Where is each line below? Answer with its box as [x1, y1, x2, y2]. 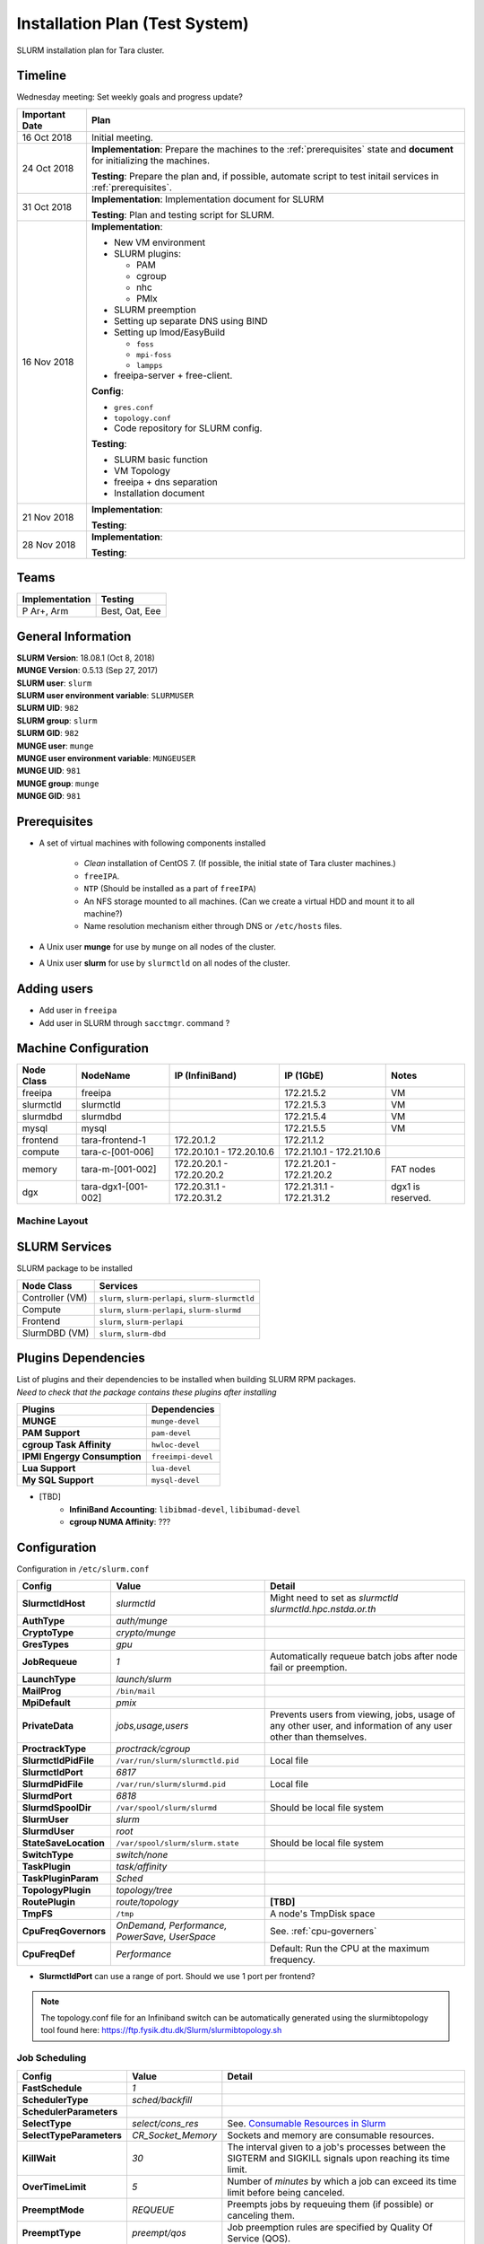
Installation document [113, 486, 205, 499]
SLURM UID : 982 [16, 703, 80, 714]
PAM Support [22, 1427, 81, 1440]
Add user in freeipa [39, 1005, 117, 1016]
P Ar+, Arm [22, 605, 69, 618]
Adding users [16, 981, 94, 996]
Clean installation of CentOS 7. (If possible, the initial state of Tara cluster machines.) [83, 858, 396, 869]
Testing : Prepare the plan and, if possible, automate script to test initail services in [91, 170, 439, 182]
